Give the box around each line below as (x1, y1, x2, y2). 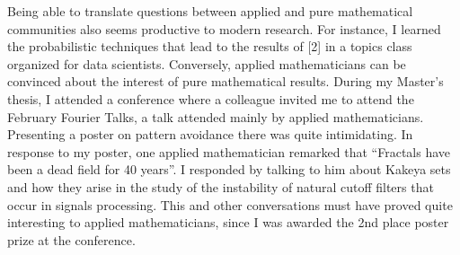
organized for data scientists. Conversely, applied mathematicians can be (7, 54, 406, 73)
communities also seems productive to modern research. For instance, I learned (7, 19, 441, 38)
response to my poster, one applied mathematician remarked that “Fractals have (7, 142, 451, 161)
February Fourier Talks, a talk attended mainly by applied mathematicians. (7, 107, 424, 126)
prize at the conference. (7, 230, 136, 249)
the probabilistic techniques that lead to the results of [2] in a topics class (7, 37, 412, 56)
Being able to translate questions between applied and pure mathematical (7, 2, 413, 20)
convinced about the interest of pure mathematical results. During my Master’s (7, 72, 444, 91)
